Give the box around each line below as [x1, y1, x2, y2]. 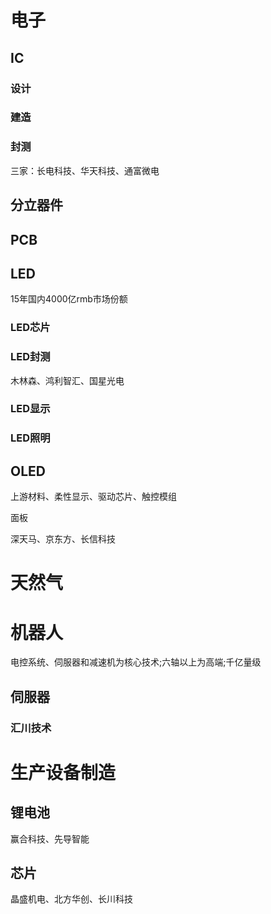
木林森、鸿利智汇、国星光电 [10, 374, 125, 386]
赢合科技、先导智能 [10, 832, 90, 845]
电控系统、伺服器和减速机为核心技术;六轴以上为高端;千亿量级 [10, 656, 262, 668]
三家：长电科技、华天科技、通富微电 [10, 164, 160, 176]
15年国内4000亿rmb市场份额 [10, 293, 128, 305]
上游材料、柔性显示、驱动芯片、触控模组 [10, 491, 177, 503]
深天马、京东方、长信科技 [10, 533, 116, 545]
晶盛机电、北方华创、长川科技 [10, 893, 133, 905]
